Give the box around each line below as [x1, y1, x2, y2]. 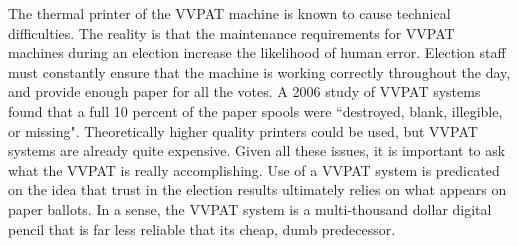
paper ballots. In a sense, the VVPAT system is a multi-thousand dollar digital [8, 198, 492, 219]
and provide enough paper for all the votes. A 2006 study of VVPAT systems [8, 81, 481, 102]
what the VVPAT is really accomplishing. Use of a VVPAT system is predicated [8, 159, 500, 180]
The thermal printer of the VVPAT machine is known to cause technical [8, 3, 451, 23]
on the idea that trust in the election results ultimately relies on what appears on [8, 179, 507, 200]
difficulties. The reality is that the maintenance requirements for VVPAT [8, 22, 455, 43]
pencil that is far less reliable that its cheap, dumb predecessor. [8, 218, 396, 239]
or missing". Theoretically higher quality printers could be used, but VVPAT [8, 120, 478, 141]
